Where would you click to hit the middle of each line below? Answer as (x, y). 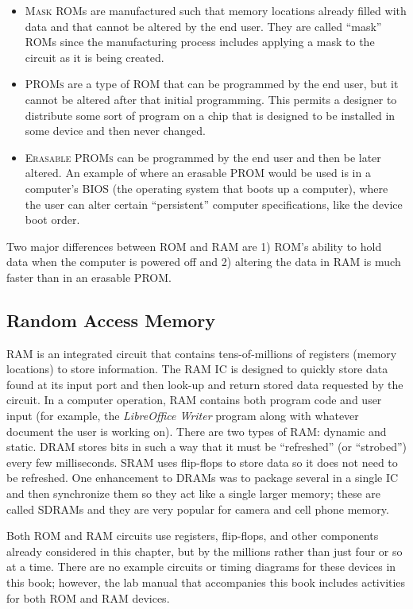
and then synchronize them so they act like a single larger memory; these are (194, 493)
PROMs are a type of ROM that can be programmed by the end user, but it (212, 84)
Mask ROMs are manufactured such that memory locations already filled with (216, 10)
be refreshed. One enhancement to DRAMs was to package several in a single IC (203, 478)
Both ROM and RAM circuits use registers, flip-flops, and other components (193, 536)
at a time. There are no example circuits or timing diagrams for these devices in (201, 567)
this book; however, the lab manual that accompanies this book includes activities (206, 582)
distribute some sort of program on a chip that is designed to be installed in (210, 115)
